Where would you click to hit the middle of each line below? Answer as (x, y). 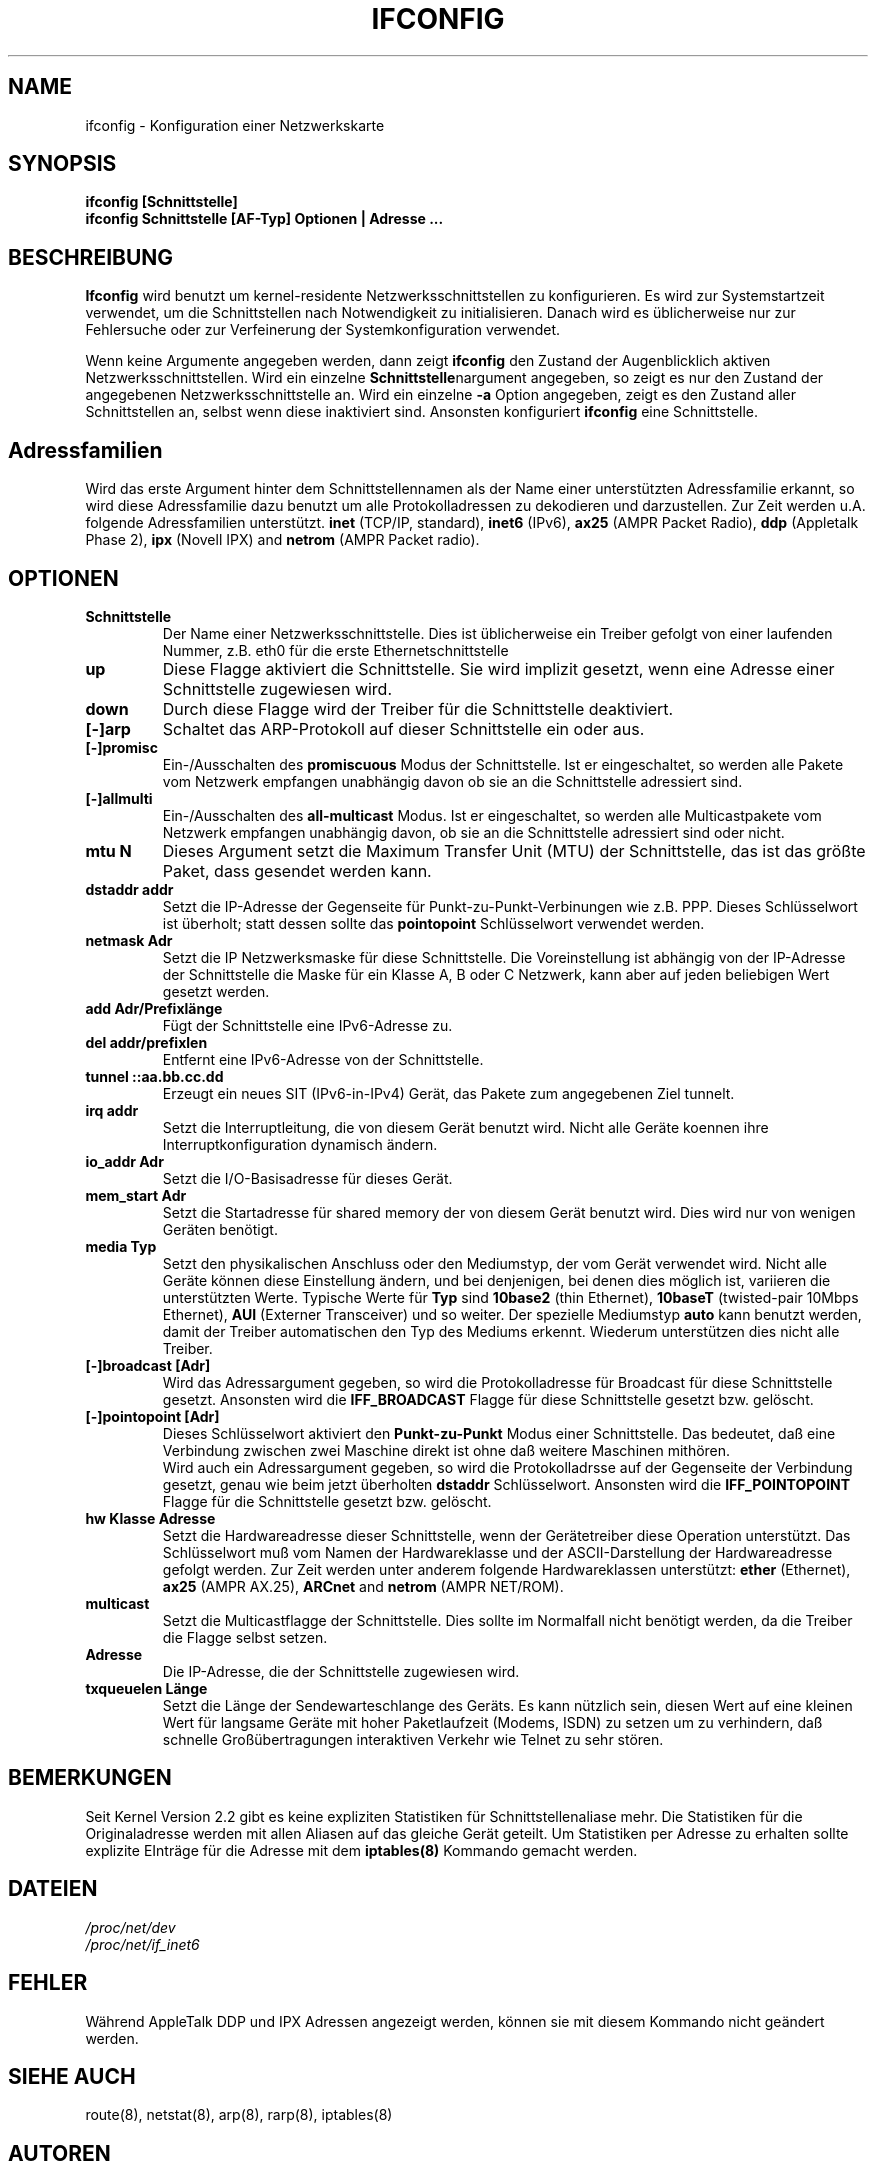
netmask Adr (129, 940)
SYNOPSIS (62, 164)
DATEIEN (53, 1889)
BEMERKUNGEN (90, 1778)
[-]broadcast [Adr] (148, 1365)
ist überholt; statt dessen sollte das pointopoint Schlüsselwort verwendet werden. (433, 923)
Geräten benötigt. (220, 1229)
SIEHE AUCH (72, 2076)
